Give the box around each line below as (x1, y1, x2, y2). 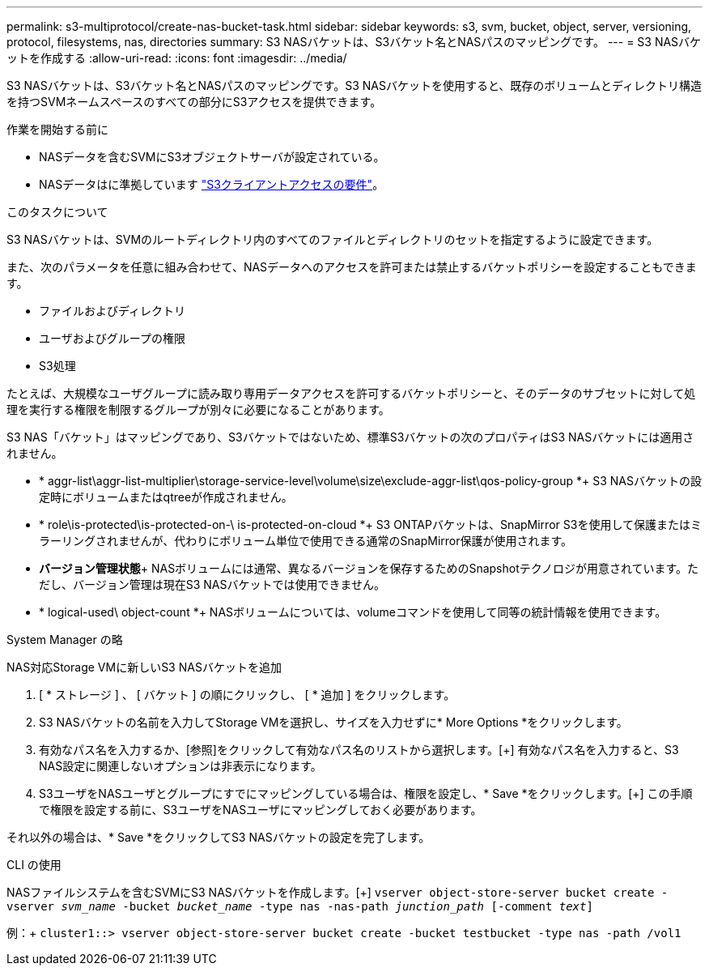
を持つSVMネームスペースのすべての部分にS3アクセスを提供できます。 (6, 95, 382, 109)
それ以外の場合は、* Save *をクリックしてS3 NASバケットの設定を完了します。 (6, 830, 431, 844)
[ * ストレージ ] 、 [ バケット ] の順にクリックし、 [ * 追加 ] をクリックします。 (39, 688, 456, 701)
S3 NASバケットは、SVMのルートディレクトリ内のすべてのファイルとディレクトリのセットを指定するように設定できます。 (6, 232, 659, 246)
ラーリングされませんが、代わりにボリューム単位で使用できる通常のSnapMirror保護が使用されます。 (39, 534, 573, 548)
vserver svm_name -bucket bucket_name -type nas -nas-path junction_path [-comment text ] (6, 900, 593, 913)
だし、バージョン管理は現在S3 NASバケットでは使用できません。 (39, 578, 386, 591)
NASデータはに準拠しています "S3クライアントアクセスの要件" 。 (39, 177, 384, 191)
